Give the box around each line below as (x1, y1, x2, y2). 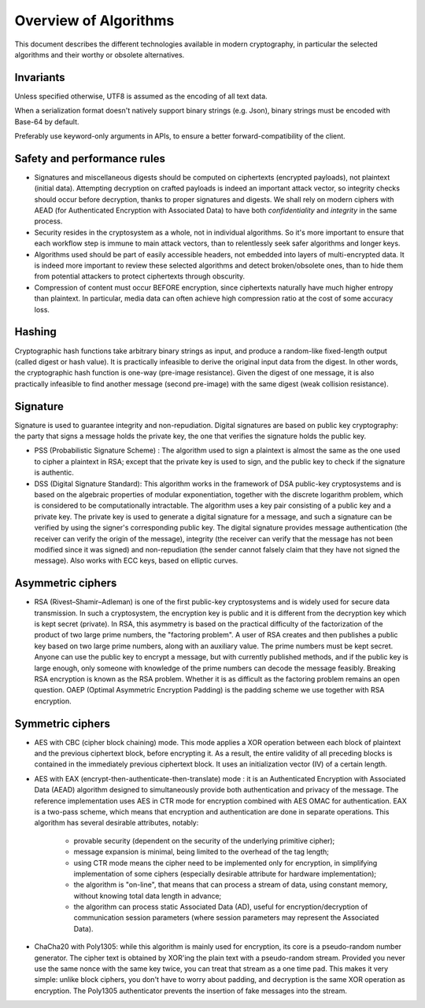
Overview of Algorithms (14, 12, 175, 29)
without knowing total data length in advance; (73, 891, 222, 900)
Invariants (14, 71, 66, 84)
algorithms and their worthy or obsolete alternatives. (14, 50, 185, 59)
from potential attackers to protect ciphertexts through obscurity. (34, 271, 246, 281)
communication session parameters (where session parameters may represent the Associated (73, 913, 379, 922)
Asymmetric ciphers (14, 577, 117, 590)
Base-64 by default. (14, 116, 79, 126)
